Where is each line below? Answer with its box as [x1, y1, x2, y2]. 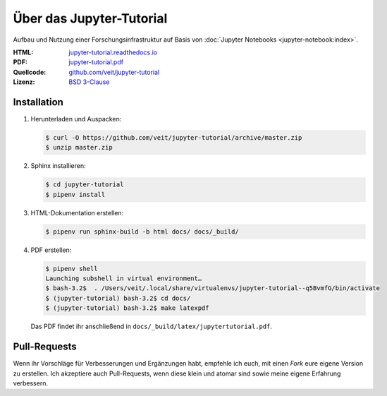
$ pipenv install [45, 191, 106, 198]
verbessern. [13, 378, 49, 388]
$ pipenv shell [45, 265, 98, 272]
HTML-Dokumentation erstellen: [30, 208, 124, 217]
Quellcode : [13, 68, 47, 76]
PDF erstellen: [30, 246, 72, 254]
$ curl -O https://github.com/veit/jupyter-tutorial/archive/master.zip [45, 134, 302, 141]
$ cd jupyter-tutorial [45, 181, 124, 188]
